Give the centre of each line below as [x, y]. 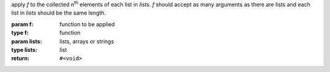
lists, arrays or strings [87, 41]
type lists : [24, 49]
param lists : [27, 41]
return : [20, 59]
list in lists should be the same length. [59, 13]
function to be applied [87, 24]
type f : [20, 33]
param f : [22, 24]
